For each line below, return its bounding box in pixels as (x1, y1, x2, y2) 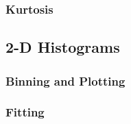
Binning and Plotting (5, 72, 126, 89)
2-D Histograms (5, 36, 120, 58)
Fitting (5, 103, 45, 121)
